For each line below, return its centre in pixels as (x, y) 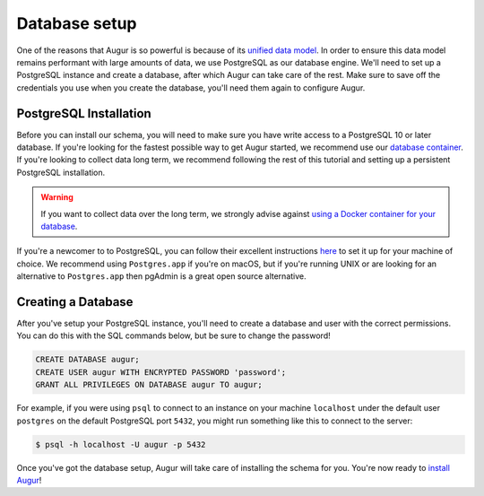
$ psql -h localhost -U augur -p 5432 (121, 444)
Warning (57, 197)
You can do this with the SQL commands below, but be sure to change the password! (173, 335)
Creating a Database (75, 302)
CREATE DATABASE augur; (88, 360)
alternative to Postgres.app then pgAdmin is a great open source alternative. (161, 276)
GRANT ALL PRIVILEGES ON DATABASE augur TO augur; (149, 385)
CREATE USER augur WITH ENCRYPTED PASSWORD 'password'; (161, 372)
